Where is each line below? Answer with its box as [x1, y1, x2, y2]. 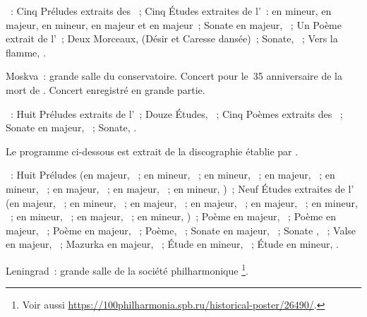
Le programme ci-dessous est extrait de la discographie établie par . [6, 143, 299, 158]
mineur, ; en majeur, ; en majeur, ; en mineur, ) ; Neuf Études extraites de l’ [6, 181, 354, 196]
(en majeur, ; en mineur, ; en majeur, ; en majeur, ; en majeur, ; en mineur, [6, 195, 358, 210]
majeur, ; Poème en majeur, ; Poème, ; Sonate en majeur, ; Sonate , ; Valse [6, 222, 356, 237]
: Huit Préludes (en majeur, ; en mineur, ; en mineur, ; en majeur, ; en [10, 167, 335, 182]
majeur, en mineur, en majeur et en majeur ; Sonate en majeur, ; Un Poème [6, 17, 342, 32]
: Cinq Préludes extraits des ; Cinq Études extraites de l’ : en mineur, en [10, 4, 332, 18]
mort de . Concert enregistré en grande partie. [6, 82, 205, 97]
